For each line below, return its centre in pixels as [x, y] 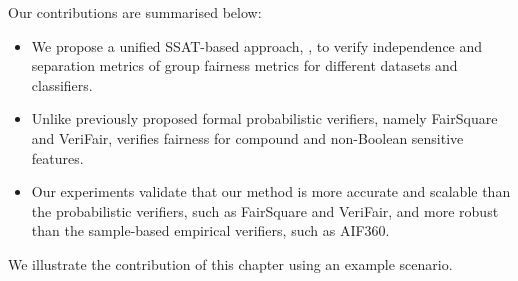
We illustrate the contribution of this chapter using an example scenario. [230, 263]
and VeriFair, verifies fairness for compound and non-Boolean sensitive [247, 137]
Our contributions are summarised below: [135, 12]
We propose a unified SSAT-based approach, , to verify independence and [257, 45]
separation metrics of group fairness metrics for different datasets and [244, 65]
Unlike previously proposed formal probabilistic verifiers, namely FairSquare [264, 118]
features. [57, 157]
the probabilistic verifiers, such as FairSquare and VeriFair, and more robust [265, 210]
